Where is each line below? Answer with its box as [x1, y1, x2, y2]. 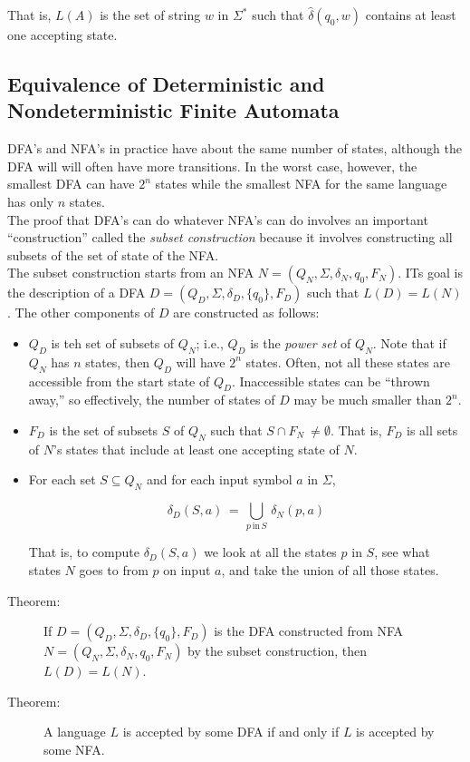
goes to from [79, 561, 149, 580]
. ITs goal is [398, 263, 463, 282]
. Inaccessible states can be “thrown [231, 371, 430, 390]
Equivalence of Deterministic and [7, 69, 325, 97]
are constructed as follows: [173, 303, 320, 322]
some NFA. [43, 740, 105, 758]
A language [43, 722, 106, 741]
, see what [374, 542, 430, 562]
